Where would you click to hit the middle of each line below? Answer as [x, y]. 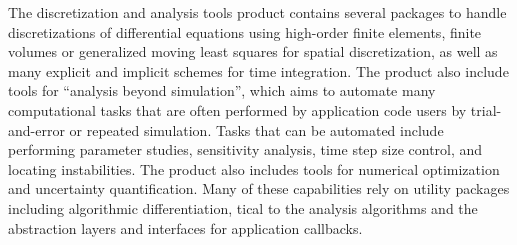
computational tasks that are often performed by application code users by [237, 109]
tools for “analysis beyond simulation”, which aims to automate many [222, 90]
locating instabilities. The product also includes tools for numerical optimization [254, 168]
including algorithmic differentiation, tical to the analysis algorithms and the [243, 207]
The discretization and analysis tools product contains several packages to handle [257, 12]
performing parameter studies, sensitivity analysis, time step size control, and [245, 149]
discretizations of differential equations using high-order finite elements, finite [245, 31]
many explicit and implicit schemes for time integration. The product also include [258, 70]
